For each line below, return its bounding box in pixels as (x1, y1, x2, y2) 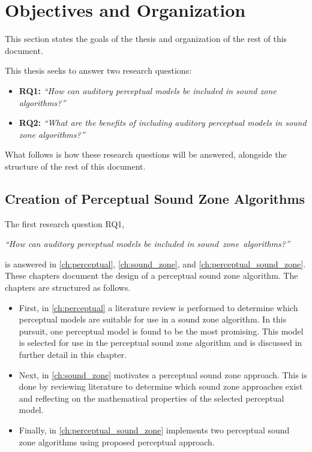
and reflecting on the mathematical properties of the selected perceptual (19, 391, 284, 404)
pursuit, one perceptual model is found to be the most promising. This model (19, 324, 304, 337)
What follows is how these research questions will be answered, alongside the (5, 148, 287, 161)
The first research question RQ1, (5, 217, 125, 230)
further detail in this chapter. (19, 348, 127, 361)
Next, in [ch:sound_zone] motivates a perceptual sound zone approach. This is (19, 368, 307, 381)
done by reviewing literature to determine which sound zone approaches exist (19, 380, 303, 393)
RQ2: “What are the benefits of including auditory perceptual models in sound (19, 116, 307, 129)
